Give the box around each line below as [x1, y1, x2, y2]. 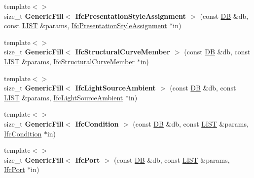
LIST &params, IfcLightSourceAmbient [4, 92, 123, 102]
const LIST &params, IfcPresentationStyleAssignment [4, 20, 167, 31]
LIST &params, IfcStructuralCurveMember [4, 56, 135, 66]
